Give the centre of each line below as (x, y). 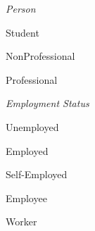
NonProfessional (40, 56)
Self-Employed (37, 174)
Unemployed (32, 126)
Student (23, 32)
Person (21, 8)
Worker (21, 221)
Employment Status (47, 103)
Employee (26, 198)
